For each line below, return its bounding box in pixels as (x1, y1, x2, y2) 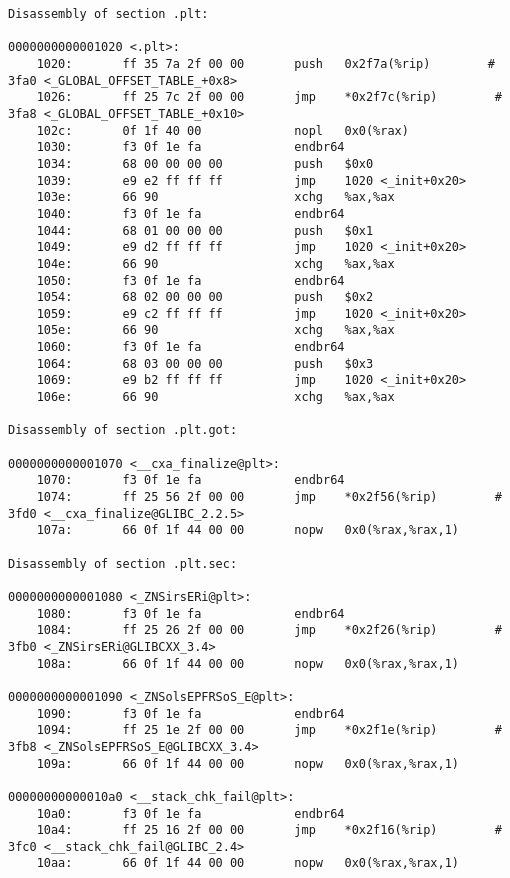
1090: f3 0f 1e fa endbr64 (36, 706, 345, 721)
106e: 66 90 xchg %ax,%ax (36, 390, 395, 405)
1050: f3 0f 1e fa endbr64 (36, 273, 345, 288)
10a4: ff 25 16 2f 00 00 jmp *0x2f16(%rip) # (36, 823, 502, 838)
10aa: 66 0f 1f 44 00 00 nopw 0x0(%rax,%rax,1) (36, 856, 460, 871)
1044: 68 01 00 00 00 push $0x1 (36, 223, 374, 238)
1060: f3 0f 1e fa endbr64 (36, 340, 345, 355)
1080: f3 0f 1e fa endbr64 (36, 606, 345, 621)
